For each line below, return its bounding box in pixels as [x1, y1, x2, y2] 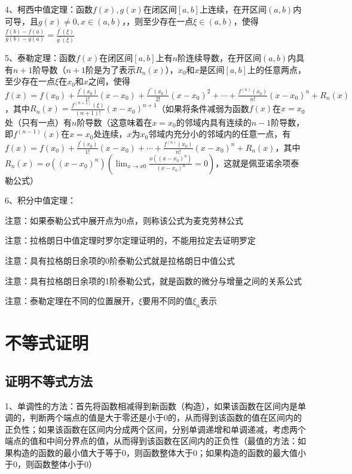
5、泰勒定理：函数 [5, 51, 76, 64]
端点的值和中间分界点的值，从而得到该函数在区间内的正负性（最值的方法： [5, 434, 298, 447]
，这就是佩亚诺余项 [215, 156, 291, 169]
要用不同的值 [142, 294, 193, 307]
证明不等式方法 [5, 371, 93, 390]
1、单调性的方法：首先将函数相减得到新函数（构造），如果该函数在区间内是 [5, 399, 298, 412]
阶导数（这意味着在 [76, 116, 152, 128]
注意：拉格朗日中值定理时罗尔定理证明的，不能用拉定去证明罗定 [5, 234, 256, 247]
